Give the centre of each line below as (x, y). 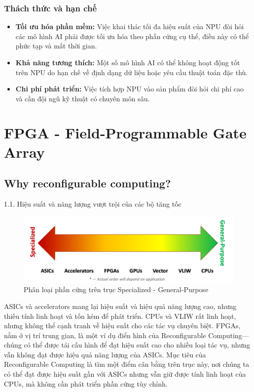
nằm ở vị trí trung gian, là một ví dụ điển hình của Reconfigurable (105, 335)
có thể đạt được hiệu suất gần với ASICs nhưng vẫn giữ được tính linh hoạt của (125, 374)
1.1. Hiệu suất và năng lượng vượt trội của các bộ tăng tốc (93, 204)
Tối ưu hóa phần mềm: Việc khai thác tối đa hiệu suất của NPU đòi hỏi (130, 26)
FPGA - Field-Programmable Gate (125, 132)
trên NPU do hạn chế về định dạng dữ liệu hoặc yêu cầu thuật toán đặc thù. (132, 72)
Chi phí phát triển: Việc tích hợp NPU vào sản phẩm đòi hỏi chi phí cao (129, 89)
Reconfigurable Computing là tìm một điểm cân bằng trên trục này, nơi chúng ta (127, 364)
